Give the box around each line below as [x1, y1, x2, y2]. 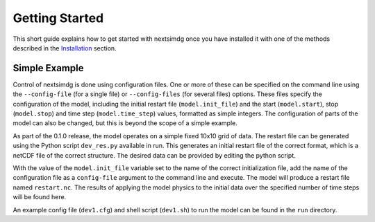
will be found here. [12, 193, 67, 201]
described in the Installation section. [12, 44, 117, 52]
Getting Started [12, 10, 104, 26]
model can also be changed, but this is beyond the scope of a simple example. [12, 119, 237, 127]
